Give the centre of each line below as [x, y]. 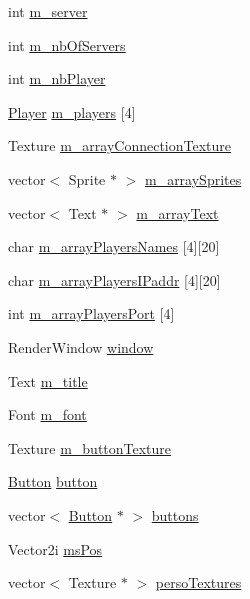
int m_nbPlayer [57, 78]
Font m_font [47, 414]
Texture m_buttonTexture [90, 447]
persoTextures [198, 582]
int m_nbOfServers [67, 44]
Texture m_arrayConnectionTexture [120, 145]
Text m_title [48, 380]
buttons [175, 514]
